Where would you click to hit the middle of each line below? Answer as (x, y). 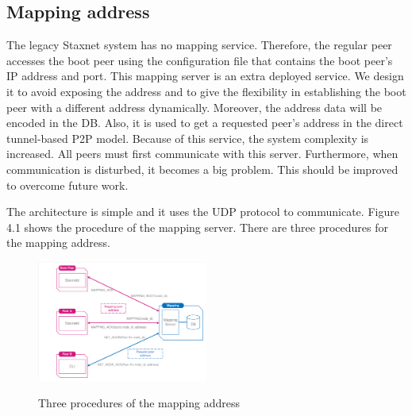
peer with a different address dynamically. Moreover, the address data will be (194, 107)
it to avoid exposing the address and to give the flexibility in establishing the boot (206, 91)
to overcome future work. (67, 185)
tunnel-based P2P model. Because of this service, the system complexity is (188, 138)
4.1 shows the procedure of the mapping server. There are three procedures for (197, 227)
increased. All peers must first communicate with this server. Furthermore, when (202, 154)
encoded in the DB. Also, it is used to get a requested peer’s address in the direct (205, 123)
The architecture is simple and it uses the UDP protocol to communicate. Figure (203, 212)
